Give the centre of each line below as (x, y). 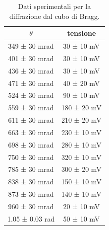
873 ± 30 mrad (31, 194)
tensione (82, 33)
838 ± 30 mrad (31, 182)
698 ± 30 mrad (31, 144)
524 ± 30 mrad (31, 95)
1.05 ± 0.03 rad (31, 218)
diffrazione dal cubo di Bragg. (54, 16)
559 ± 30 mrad (31, 108)
